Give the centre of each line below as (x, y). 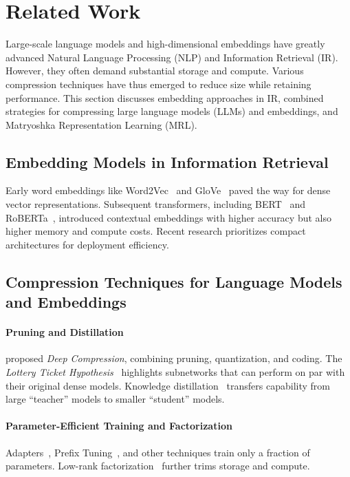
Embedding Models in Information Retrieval (167, 161)
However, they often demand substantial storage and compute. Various (155, 71)
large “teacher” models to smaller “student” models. (115, 399)
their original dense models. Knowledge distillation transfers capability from (168, 385)
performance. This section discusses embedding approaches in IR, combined (165, 97)
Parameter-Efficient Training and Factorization (119, 426)
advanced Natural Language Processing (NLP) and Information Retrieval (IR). (172, 57)
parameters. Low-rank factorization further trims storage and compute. (158, 466)
